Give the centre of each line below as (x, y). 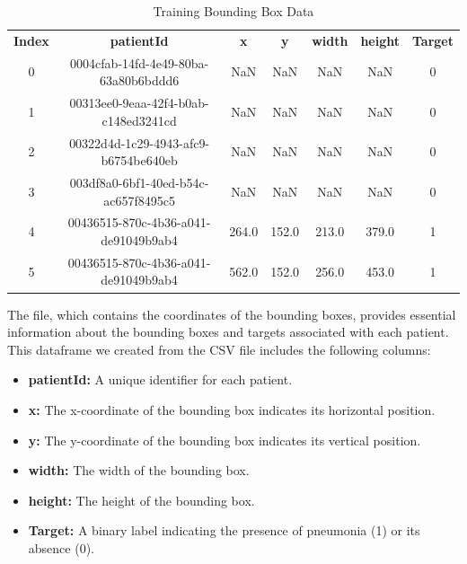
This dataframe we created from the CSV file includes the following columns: (219, 349)
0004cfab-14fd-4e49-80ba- (140, 62)
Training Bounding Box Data (233, 11)
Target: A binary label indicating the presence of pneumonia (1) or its (224, 530)
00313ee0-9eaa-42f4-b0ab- (139, 103)
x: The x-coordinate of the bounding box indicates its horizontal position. (232, 409)
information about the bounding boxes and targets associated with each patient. (228, 332)
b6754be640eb (139, 160)
